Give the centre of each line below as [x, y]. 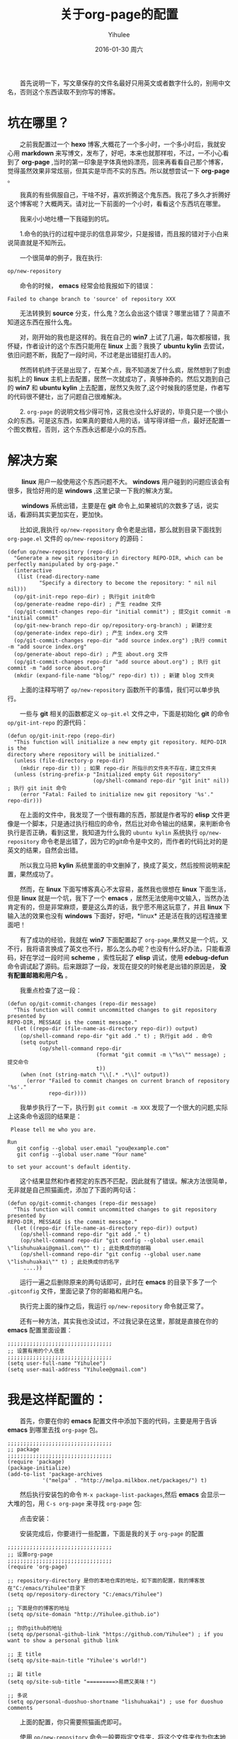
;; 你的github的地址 [35, 1628]
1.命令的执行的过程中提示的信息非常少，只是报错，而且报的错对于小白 [121, 233]
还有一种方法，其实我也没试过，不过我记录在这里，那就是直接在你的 [119, 1321]
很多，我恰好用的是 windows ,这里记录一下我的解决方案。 [92, 490]
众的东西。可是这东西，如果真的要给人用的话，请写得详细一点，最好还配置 [116, 420]
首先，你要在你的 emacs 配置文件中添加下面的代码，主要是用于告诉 [119, 1420]
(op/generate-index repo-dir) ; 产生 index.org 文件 [91, 633]
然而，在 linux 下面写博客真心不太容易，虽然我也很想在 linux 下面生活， [125, 889]
